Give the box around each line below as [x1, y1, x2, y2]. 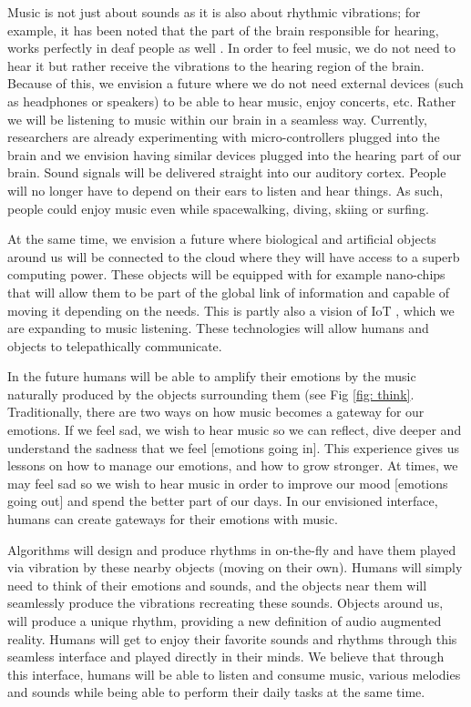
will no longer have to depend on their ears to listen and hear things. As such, [7, 180, 444, 199]
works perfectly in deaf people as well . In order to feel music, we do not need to [7, 38, 456, 57]
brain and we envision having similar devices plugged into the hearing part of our [7, 145, 462, 164]
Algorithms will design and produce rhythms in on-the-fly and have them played [7, 540, 456, 559]
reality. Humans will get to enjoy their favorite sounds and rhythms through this [7, 629, 457, 648]
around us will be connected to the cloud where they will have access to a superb [7, 247, 460, 266]
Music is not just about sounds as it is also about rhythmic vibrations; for [7, 3, 421, 21]
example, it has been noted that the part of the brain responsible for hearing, [7, 20, 439, 39]
